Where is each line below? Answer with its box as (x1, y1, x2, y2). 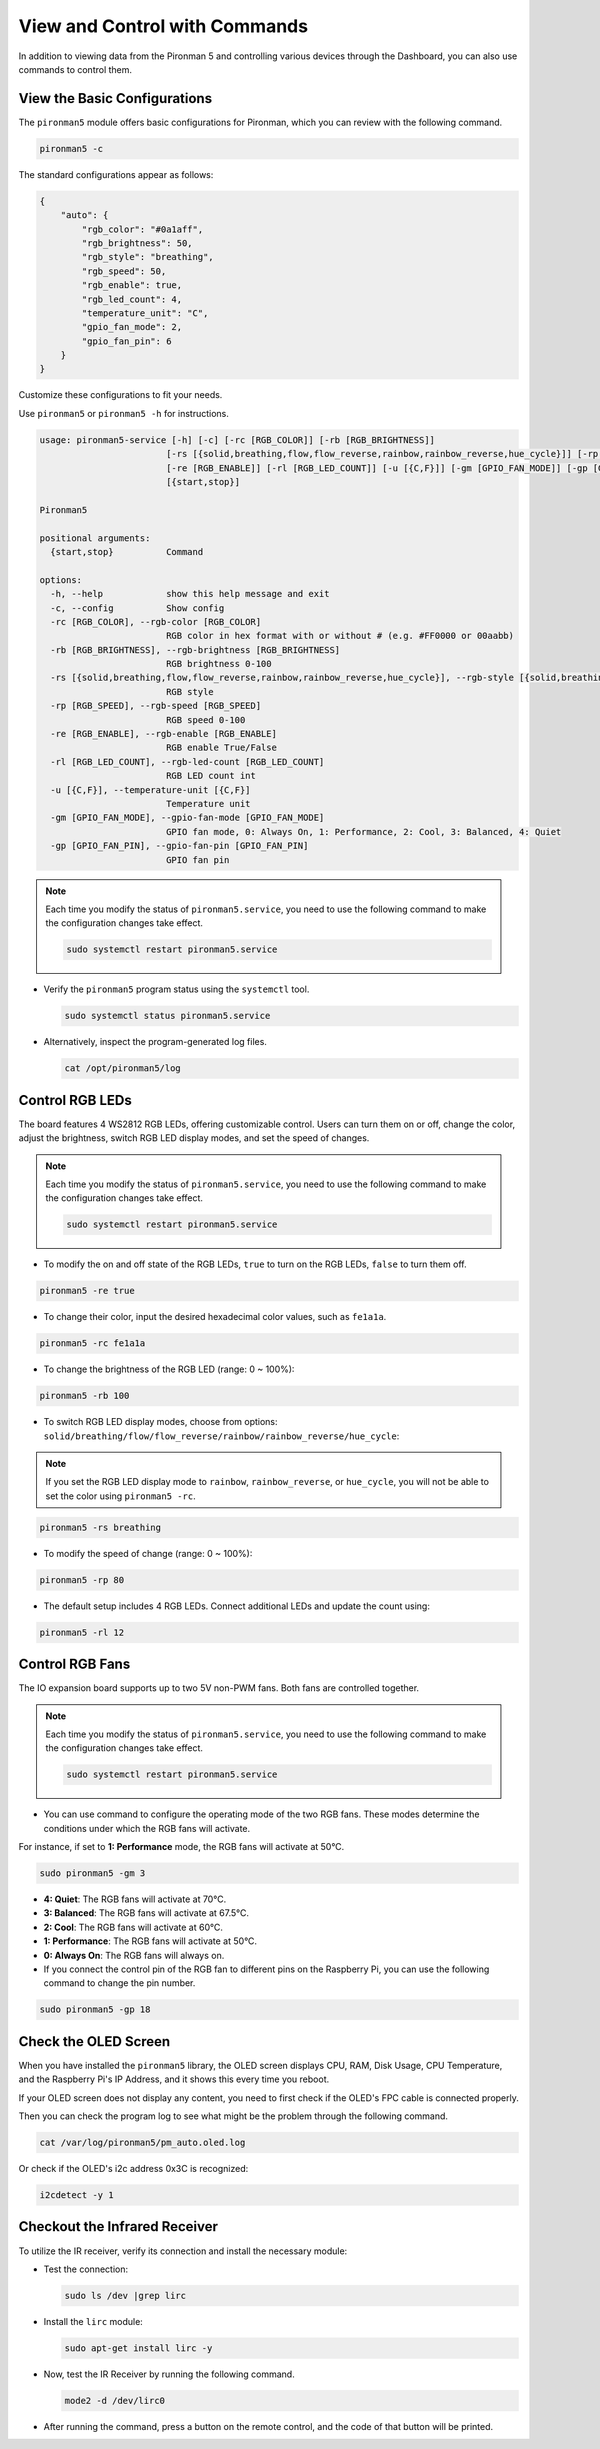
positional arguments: (39, 532, 151, 544)
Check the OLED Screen (18, 2033, 171, 2050)
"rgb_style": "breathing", (81, 251, 214, 263)
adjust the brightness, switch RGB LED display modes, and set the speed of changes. (18, 1132, 370, 1144)
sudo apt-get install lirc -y (64, 2342, 213, 2354)
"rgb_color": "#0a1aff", (81, 223, 204, 235)
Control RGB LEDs (18, 1091, 132, 1109)
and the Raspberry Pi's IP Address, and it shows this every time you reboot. (18, 2073, 330, 2085)
